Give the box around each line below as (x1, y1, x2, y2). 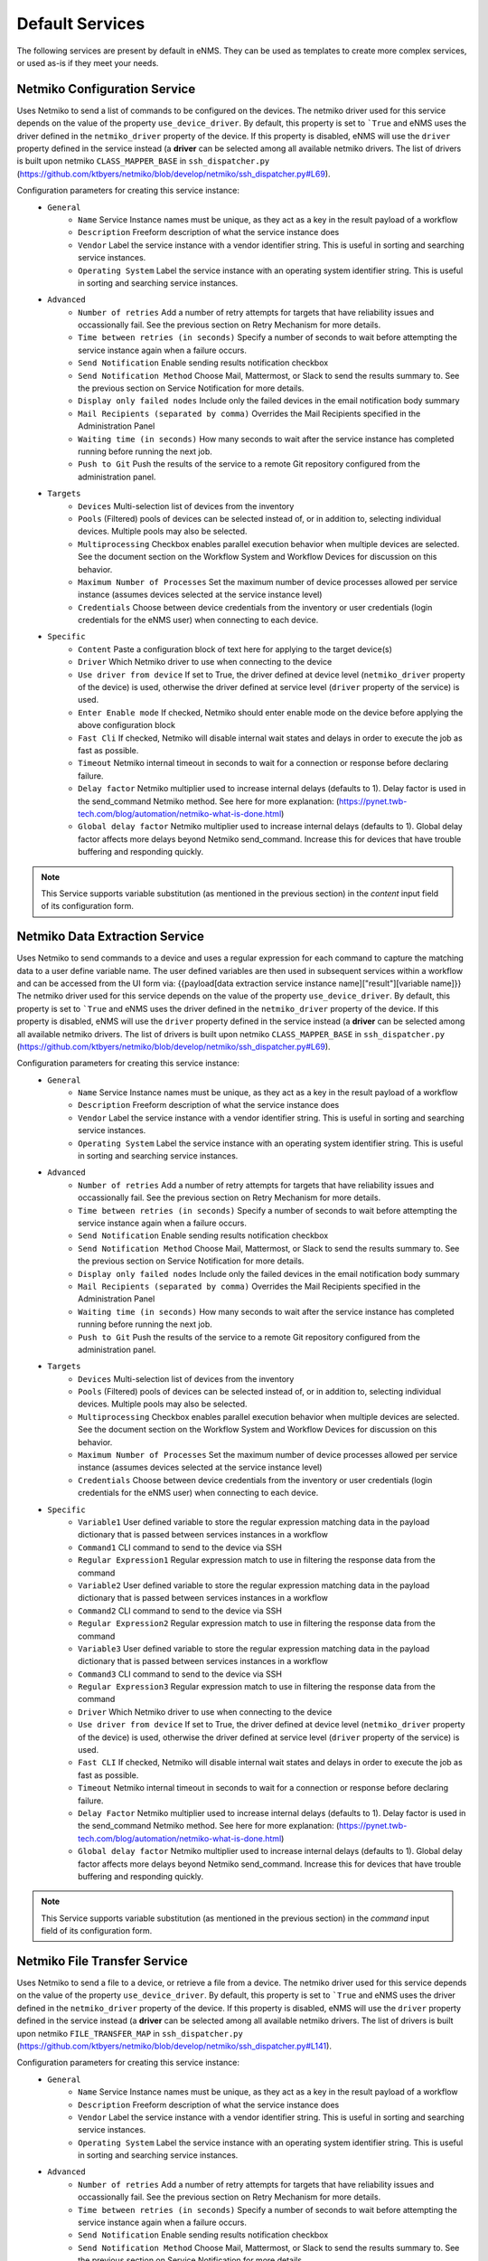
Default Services (16, 14, 145, 33)
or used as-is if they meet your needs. (16, 57, 159, 68)
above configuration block (78, 720, 176, 731)
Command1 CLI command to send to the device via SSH (78, 1542, 282, 1553)
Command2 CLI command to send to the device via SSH (78, 1605, 282, 1616)
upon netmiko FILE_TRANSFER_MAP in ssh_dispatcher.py (16, 2028, 243, 2039)
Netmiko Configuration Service (16, 81, 196, 97)
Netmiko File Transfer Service (16, 1954, 189, 1969)
